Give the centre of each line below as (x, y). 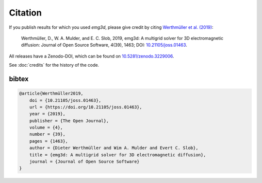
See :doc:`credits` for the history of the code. (54, 65)
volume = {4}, (46, 128)
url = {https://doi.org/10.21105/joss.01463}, (86, 107)
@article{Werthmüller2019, (51, 93)
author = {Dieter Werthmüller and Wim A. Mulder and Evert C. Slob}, (114, 148)
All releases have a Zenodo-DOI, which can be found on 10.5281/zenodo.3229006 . (91, 56)
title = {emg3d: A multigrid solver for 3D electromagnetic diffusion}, (118, 155)
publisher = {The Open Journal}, (69, 121)
